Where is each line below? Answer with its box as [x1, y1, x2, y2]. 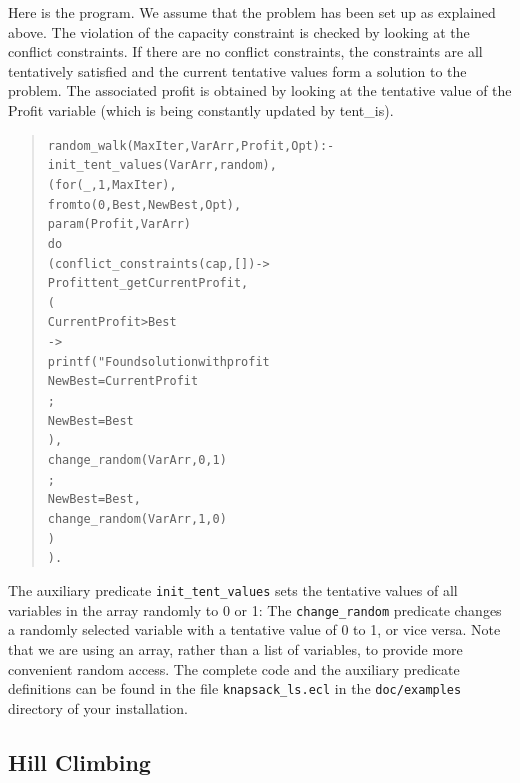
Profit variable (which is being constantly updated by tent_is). [8, 99, 394, 120]
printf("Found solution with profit [47, 354, 270, 369]
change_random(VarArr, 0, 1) [47, 453, 227, 468]
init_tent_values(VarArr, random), [47, 158, 277, 173]
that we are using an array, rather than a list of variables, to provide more [8, 638, 463, 659]
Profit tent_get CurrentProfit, [47, 276, 249, 291]
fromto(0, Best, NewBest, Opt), [47, 197, 242, 212]
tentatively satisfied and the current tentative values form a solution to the [8, 60, 467, 81]
